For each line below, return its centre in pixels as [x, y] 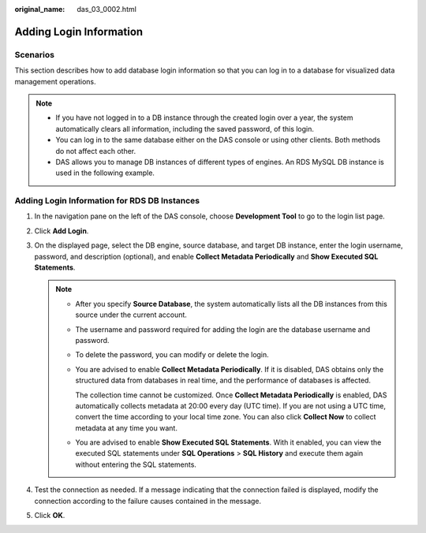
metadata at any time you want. [126, 428]
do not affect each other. [96, 151]
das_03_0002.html [107, 9]
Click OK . [50, 516]
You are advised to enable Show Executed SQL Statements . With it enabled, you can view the [228, 442]
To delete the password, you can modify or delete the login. [172, 355]
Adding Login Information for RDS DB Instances [107, 201]
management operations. [55, 81]
